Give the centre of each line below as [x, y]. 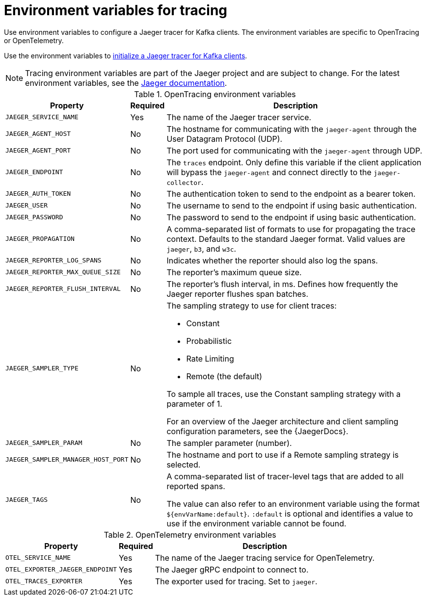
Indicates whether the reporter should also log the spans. [272, 260]
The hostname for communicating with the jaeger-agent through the [292, 129]
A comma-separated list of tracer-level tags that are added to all [285, 476]
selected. [184, 464]
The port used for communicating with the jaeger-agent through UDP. [294, 150]
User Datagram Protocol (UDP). [225, 139]
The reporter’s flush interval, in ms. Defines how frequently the [282, 284]
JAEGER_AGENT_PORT [38, 151]
